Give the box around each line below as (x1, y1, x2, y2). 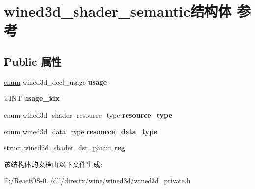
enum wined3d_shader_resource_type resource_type (4, 109, 172, 119)
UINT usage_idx (4, 93, 60, 103)
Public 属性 (4, 53, 62, 69)
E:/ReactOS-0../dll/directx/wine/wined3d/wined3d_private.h (4, 175, 191, 186)
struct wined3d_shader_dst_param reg (4, 142, 125, 153)
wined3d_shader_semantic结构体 (4, 1, 232, 21)
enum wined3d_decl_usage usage (4, 76, 107, 87)
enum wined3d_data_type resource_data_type (4, 126, 157, 136)
